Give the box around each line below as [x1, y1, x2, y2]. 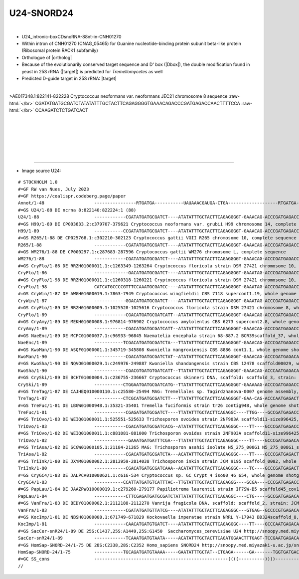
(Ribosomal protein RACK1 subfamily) [21, 47, 98, 53]
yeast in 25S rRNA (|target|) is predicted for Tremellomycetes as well [21, 68, 163, 74]
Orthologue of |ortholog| [21, 54, 72, 60]
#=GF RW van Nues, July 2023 [18, 186, 89, 192]
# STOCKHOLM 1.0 [18, 180, 58, 185]
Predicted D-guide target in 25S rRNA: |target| [21, 75, 117, 81]
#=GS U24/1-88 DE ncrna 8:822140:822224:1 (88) [18, 207, 137, 213]
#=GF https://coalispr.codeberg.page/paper [18, 193, 126, 199]
